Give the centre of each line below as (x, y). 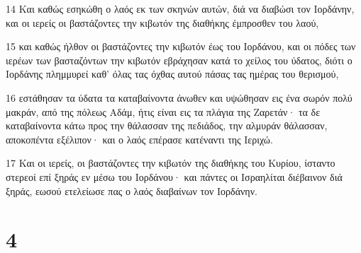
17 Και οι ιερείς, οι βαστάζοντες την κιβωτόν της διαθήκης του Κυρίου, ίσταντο (171, 163)
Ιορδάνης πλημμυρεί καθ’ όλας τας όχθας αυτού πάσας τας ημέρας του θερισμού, (172, 74)
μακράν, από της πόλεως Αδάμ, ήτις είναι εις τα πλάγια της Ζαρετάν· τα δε (163, 111)
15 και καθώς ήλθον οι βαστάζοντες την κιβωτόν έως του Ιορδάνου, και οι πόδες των (181, 46)
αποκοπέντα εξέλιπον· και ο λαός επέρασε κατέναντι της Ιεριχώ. (139, 139)
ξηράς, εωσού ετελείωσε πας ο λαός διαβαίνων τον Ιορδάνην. (132, 190)
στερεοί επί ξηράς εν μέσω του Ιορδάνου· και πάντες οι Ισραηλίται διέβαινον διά (174, 176)
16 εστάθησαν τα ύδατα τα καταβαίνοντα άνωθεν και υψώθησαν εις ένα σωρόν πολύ (179, 97)
